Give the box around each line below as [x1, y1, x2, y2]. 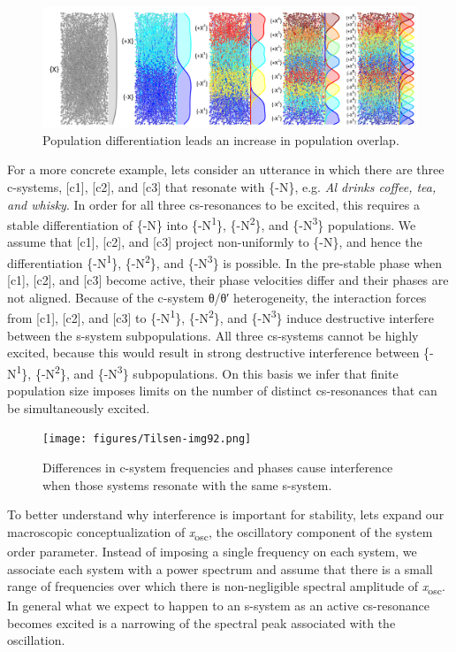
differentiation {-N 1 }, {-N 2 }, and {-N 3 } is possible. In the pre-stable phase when [7, 251, 443, 272]
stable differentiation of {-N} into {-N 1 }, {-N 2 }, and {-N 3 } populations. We [7, 213, 416, 234]
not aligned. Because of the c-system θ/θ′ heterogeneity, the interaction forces [7, 288, 427, 306]
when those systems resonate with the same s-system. [42, 475, 332, 494]
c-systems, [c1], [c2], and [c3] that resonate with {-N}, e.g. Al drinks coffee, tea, [7, 178, 437, 196]
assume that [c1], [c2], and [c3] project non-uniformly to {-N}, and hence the [7, 233, 422, 251]
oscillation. [7, 631, 65, 649]
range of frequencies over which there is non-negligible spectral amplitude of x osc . [7, 577, 445, 597]
